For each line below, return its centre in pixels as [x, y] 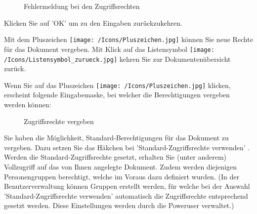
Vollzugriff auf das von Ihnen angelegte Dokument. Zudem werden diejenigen [120, 166]
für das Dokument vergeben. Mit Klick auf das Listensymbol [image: [109, 49]
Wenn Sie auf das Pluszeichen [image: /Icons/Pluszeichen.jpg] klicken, [117, 85]
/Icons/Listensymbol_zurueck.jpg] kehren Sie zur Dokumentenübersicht [117, 59]
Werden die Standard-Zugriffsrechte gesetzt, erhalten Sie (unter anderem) [115, 157]
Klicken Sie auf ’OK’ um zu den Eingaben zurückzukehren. [93, 22]
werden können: [28, 104]
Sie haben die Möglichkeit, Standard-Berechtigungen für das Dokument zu [116, 138]
